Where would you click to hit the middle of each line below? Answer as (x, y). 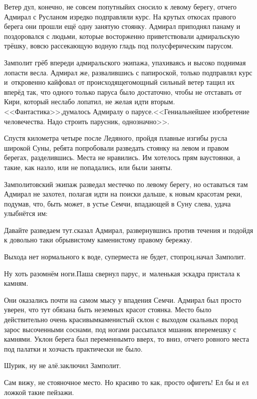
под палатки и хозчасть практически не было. (73, 348)
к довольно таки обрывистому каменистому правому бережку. (98, 240)
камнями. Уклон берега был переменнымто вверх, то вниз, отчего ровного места (127, 339)
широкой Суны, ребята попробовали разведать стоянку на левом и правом (117, 147)
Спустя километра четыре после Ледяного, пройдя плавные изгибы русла (116, 138)
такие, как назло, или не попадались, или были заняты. (88, 167)
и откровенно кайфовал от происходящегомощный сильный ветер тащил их (120, 82)
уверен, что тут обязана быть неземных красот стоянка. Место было (108, 309)
